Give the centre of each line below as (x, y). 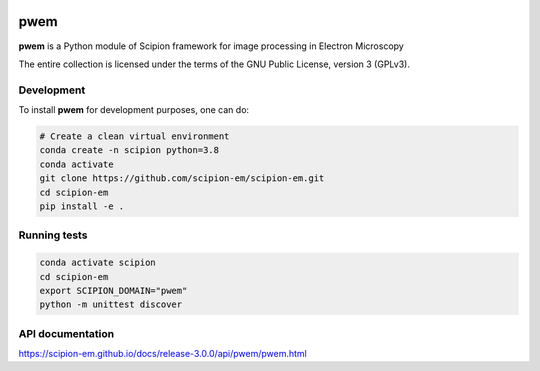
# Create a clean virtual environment (134, 136)
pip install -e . (82, 206)
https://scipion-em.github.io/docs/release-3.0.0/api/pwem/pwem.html (162, 354)
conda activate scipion (98, 263)
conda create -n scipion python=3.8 (129, 150)
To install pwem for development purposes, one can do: (134, 110)
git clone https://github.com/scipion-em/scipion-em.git (182, 178)
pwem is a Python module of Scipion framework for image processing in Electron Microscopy (211, 46)
